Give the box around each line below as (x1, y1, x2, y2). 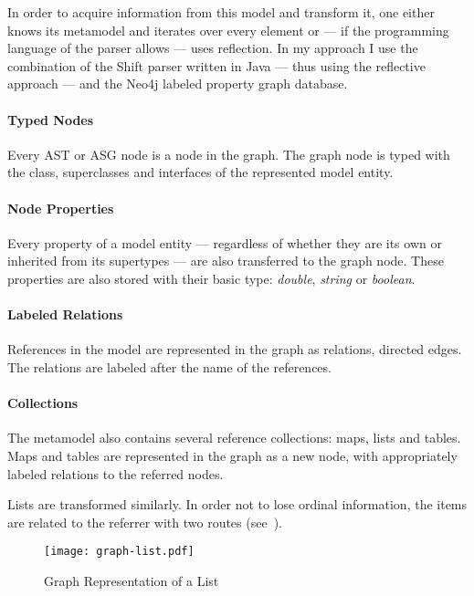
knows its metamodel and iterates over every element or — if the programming (7, 20, 449, 39)
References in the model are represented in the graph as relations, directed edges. (7, 340, 462, 359)
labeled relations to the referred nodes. (7, 464, 224, 483)
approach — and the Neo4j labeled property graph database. (7, 74, 348, 93)
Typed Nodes (7, 110, 94, 129)
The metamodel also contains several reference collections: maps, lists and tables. (7, 428, 461, 447)
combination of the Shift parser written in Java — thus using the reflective (7, 56, 426, 75)
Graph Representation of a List (44, 570, 219, 590)
